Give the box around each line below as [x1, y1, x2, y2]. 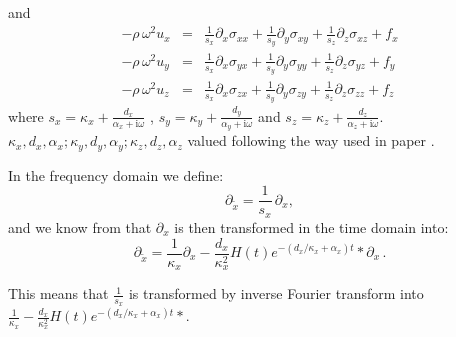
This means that [8, 283, 109, 304]
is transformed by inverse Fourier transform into [128, 283, 424, 304]
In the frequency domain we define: [8, 164, 224, 185]
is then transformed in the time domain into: [174, 216, 449, 237]
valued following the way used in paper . [187, 130, 435, 151]
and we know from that [8, 216, 152, 237]
